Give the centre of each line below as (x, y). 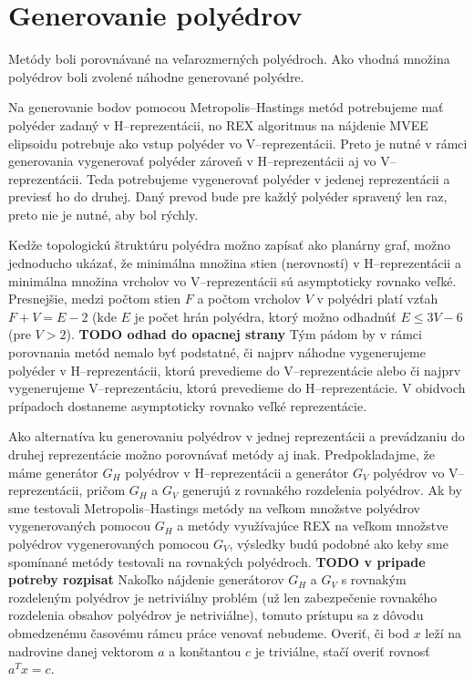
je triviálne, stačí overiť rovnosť (342, 650)
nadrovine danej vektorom (81, 650)
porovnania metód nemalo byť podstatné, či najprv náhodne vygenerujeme (217, 352)
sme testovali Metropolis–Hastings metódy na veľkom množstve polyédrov (215, 507)
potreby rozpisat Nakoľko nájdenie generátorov (146, 579)
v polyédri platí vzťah (377, 299)
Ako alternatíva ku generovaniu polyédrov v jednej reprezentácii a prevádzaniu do (237, 436)
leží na (443, 632)
